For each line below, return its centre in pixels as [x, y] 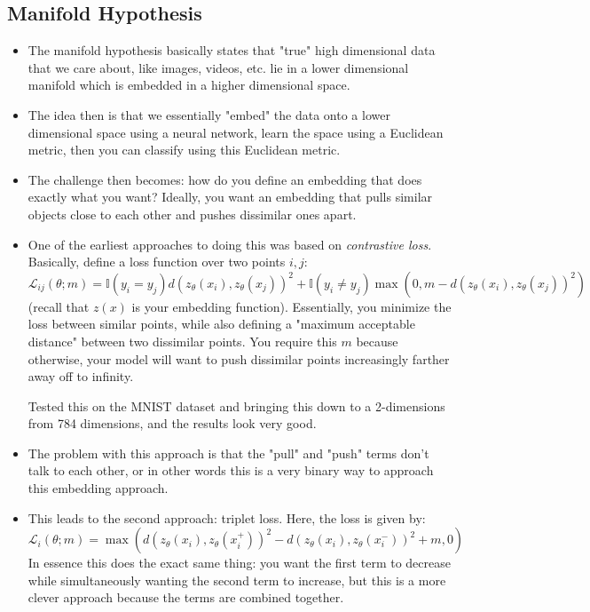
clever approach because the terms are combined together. [186, 597]
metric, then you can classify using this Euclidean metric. [184, 150]
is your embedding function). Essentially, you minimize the [291, 306]
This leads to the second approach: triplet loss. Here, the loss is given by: [227, 517]
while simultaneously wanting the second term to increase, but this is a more [237, 580]
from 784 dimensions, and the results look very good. [172, 423]
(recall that [59, 306]
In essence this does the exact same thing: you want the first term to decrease [239, 563]
